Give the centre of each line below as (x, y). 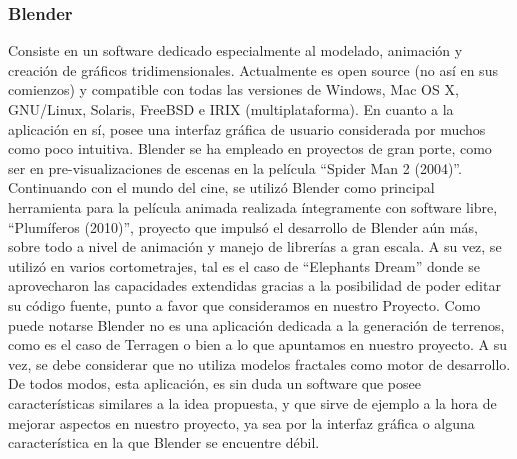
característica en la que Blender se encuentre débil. (164, 442)
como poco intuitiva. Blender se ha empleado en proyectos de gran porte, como (250, 148)
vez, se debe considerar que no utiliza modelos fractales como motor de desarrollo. (259, 363)
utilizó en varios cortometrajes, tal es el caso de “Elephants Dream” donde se (244, 265)
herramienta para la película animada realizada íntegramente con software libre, (253, 206)
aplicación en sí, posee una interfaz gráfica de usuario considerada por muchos (247, 128)
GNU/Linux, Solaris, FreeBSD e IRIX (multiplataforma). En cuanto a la (231, 109)
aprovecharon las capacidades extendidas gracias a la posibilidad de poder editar (254, 285)
